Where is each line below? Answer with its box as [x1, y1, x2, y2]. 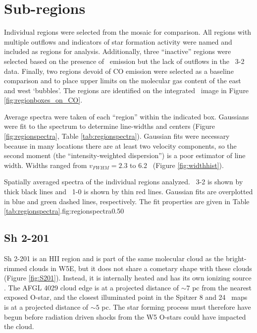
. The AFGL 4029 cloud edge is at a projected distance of [4, 282, 179, 292]
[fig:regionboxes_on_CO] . [4, 95, 83, 105]
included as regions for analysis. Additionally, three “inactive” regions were [4, 46, 231, 56]
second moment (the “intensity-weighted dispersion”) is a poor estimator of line [4, 150, 246, 161]
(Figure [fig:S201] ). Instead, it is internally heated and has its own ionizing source [4, 273, 252, 283]
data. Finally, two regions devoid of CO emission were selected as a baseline [4, 65, 234, 76]
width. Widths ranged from [4, 160, 87, 170]
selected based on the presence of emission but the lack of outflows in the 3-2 [4, 55, 245, 66]
